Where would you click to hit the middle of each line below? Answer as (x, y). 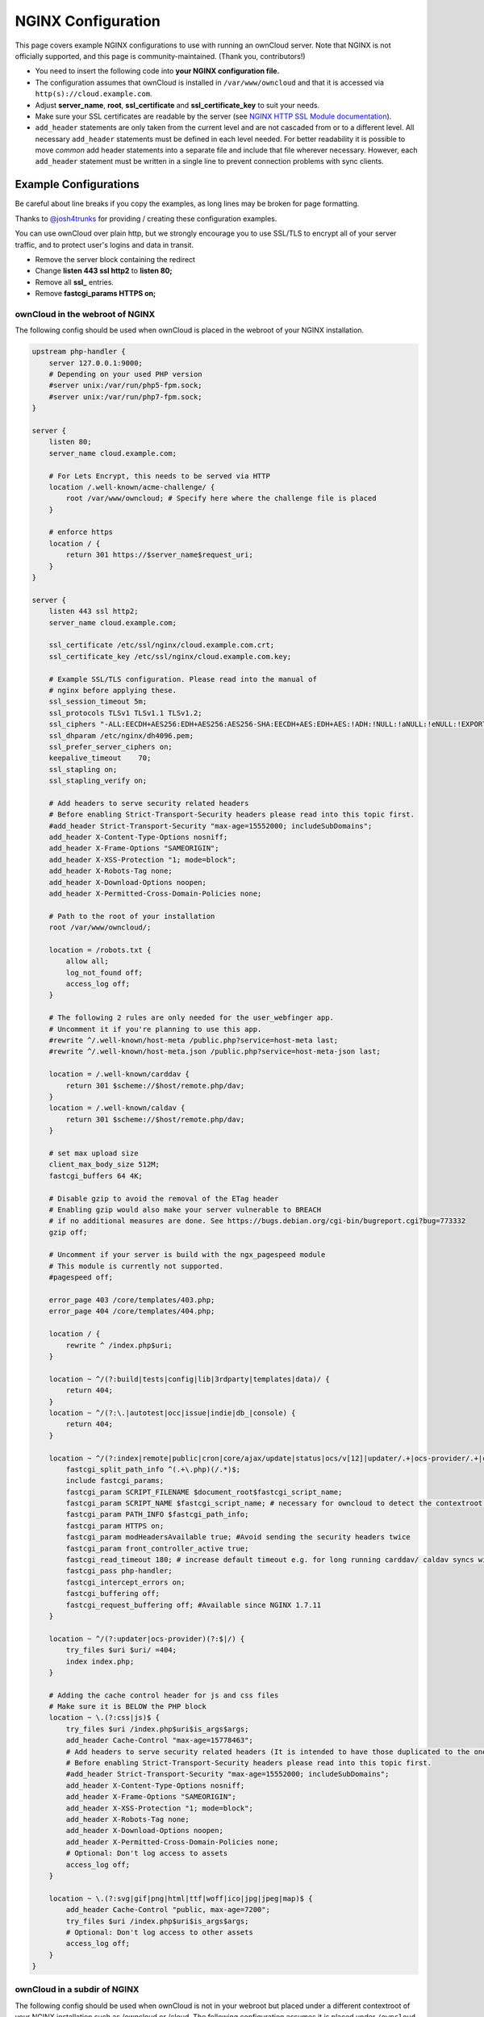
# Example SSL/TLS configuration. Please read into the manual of (183, 679)
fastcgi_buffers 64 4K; (96, 1176)
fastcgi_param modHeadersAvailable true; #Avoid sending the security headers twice (238, 1537)
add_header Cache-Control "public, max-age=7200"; (168, 1910)
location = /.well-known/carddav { (119, 1074)
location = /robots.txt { (100, 950)
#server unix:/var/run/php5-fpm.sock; (125, 386)
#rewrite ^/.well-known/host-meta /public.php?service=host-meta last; (194, 1040)
